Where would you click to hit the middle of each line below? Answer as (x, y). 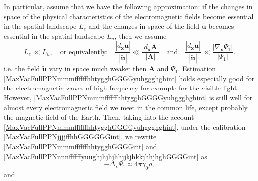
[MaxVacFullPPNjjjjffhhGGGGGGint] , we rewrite (80, 136)
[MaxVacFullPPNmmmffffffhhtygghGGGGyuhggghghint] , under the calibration (125, 127)
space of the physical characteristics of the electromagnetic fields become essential (129, 16)
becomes (221, 26)
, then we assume (140, 36)
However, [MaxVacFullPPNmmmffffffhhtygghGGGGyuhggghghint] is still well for (128, 98)
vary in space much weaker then (98, 68)
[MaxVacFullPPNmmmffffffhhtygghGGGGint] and (81, 146)
